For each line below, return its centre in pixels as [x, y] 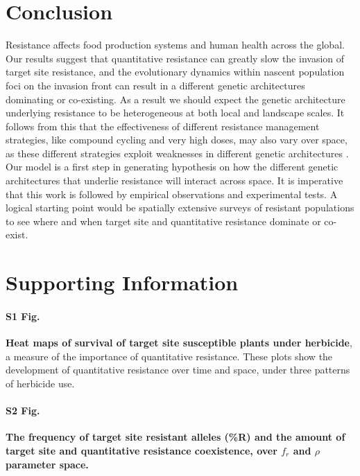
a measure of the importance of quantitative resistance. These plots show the [169, 356]
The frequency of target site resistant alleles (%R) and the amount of [175, 437]
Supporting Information [122, 282]
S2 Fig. [23, 411]
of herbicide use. [40, 383]
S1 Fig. [23, 316]
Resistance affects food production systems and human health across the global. [175, 45]
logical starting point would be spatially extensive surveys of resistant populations [180, 208]
